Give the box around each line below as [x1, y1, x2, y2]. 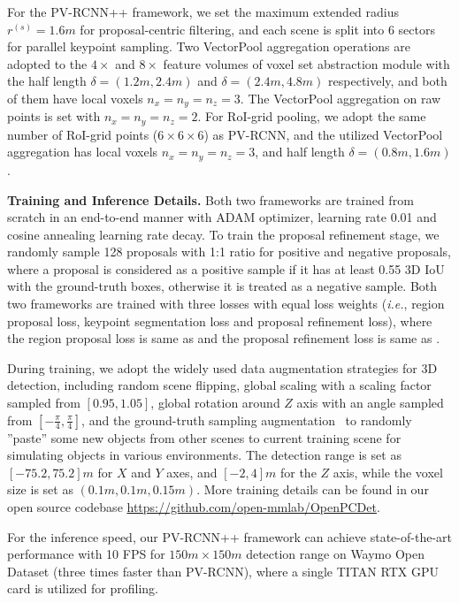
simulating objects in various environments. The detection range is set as [7, 446, 402, 464]
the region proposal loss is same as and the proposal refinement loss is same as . [7, 329, 440, 347]
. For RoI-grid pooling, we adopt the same [197, 107, 426, 126]
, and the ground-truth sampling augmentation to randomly [81, 410, 412, 429]
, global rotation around [150, 393, 280, 412]
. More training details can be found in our [196, 480, 429, 499]
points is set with [7, 107, 101, 126]
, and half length [255, 142, 345, 161]
